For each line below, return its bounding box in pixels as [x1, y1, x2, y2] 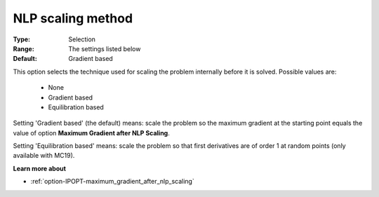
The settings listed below [68, 44, 141, 53]
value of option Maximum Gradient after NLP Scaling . [13, 128, 170, 137]
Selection [68, 35, 96, 43]
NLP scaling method [13, 11, 133, 26]
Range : [13, 44, 34, 53]
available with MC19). [13, 151, 75, 160]
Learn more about [13, 164, 67, 172]
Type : [13, 35, 31, 43]
